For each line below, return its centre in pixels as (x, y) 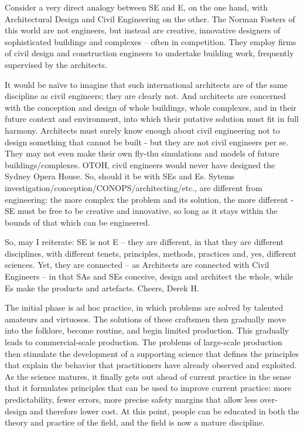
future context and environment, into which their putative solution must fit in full (152, 119)
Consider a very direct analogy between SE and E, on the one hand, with (136, 7)
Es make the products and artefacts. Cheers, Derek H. (102, 288)
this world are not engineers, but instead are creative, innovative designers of (143, 30)
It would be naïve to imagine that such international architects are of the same (146, 84)
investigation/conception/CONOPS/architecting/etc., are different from (134, 187)
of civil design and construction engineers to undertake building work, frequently (149, 53)
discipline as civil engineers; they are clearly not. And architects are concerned (146, 96)
